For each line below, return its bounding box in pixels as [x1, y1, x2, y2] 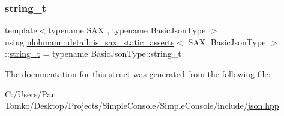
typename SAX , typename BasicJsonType [48, 24, 206, 36]
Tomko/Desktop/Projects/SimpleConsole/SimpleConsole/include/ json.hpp [5, 99, 279, 112]
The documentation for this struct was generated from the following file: [5, 68, 271, 80]
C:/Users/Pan [5, 87, 56, 100]
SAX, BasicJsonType [188, 35, 266, 48]
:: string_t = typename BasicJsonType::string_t [5, 47, 181, 60]
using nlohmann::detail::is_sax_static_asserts [5, 35, 175, 48]
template [5, 24, 37, 36]
